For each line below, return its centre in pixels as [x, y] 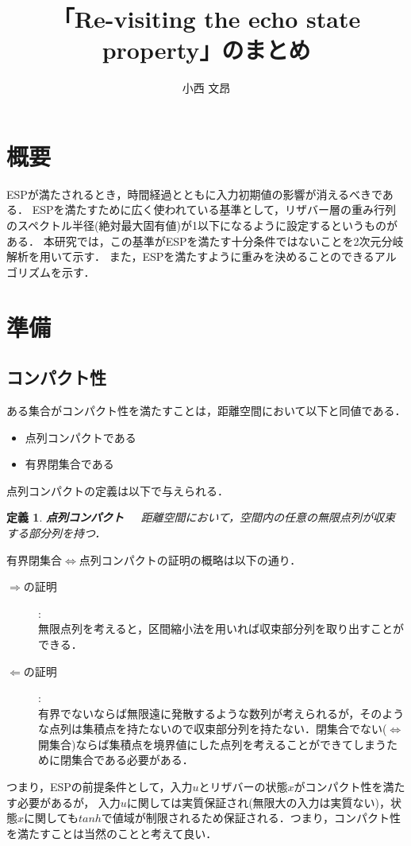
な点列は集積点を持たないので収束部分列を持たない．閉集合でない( [213, 729]
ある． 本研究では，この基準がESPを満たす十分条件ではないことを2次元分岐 [205, 241]
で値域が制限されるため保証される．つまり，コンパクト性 [251, 818]
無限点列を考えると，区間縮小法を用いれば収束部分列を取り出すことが [221, 629]
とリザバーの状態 [243, 787]
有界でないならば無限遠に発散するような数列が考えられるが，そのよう [221, 713]
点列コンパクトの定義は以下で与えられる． [117, 490]
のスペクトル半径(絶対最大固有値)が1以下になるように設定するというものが [202, 225]
